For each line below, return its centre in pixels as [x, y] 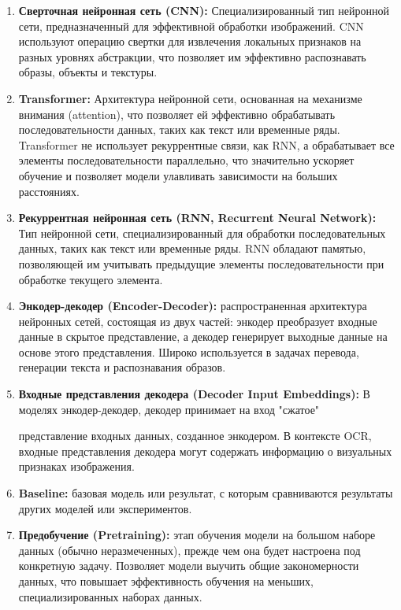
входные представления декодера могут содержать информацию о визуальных [205, 451]
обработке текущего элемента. [91, 279]
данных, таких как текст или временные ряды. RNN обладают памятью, [192, 248]
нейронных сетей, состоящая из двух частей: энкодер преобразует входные [198, 321]
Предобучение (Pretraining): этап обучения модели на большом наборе [197, 535]
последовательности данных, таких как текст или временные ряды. [179, 129]
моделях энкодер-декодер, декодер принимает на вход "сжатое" [169, 409]
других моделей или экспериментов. [105, 508]
